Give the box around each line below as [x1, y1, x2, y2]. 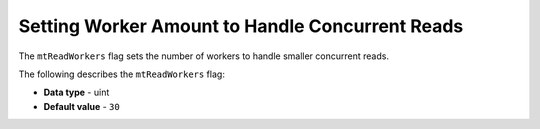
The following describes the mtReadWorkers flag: [18, 68, 225, 80]
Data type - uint [43, 86, 110, 99]
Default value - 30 [43, 100, 120, 112]
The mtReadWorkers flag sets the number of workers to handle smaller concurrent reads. [18, 50, 390, 62]
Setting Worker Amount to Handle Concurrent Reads [18, 15, 464, 37]
